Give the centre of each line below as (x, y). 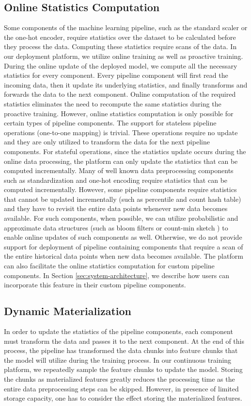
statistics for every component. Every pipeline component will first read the (116, 75)
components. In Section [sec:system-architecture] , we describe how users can (117, 275)
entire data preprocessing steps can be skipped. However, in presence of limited (121, 388)
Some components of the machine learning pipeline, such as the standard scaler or (126, 27)
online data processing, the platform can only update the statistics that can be (121, 161)
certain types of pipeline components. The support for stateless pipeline (110, 123)
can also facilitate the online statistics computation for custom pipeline (109, 266)
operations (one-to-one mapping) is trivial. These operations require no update (121, 132)
